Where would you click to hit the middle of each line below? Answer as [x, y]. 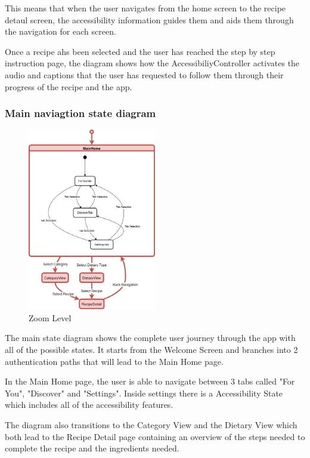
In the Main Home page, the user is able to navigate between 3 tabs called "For [150, 381]
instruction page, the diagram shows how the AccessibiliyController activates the [152, 63]
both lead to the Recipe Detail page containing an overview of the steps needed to [155, 436]
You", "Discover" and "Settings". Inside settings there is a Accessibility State [144, 393]
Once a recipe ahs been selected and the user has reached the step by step [140, 51]
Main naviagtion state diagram [80, 113]
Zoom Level [50, 317]
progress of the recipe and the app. [69, 86]
